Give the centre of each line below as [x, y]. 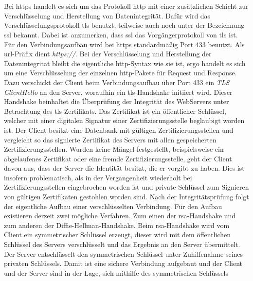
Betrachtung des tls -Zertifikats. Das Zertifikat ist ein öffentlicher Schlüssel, [115, 111]
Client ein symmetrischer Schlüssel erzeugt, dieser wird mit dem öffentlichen [117, 235]
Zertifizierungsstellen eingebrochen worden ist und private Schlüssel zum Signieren [126, 187]
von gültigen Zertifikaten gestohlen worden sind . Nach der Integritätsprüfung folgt [126, 197]
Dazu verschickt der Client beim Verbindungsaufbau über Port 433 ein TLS [117, 82]
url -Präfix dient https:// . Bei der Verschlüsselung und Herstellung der [108, 54]
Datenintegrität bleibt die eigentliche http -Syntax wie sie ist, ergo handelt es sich [125, 63]
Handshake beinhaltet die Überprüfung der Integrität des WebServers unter [117, 101]
